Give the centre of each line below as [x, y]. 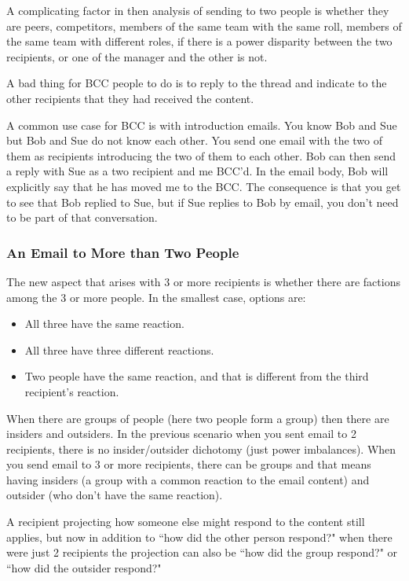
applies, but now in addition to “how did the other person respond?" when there [199, 537]
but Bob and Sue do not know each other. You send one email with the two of [195, 140]
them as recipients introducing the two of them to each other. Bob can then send [201, 155]
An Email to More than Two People [123, 252]
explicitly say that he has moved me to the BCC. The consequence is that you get [204, 186]
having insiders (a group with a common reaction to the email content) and [188, 479]
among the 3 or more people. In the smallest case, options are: [156, 297]
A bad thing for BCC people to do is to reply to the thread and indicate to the [197, 83]
